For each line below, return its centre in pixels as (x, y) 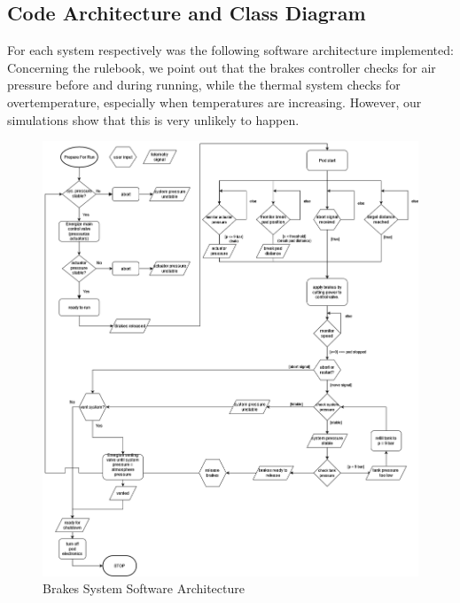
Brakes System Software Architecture (144, 588)
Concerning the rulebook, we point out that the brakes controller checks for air (222, 67)
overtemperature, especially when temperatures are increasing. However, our (214, 102)
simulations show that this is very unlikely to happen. (153, 119)
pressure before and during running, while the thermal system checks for (204, 85)
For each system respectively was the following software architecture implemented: (230, 50)
